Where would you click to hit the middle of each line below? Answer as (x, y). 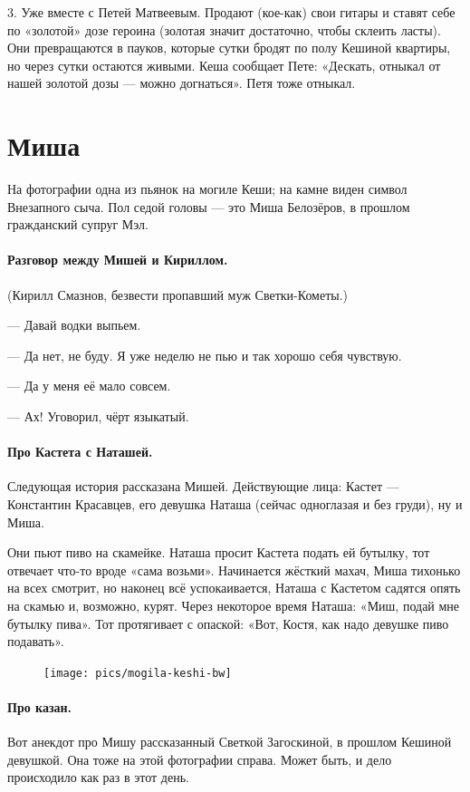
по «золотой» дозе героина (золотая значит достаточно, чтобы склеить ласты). (224, 29)
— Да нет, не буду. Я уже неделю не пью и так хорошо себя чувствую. (205, 355)
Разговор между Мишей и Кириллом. (118, 260)
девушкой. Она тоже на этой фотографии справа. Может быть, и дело (200, 759)
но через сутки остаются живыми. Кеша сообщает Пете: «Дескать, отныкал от (224, 65)
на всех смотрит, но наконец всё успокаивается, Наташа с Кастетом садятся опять (234, 588)
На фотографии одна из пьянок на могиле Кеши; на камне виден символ (207, 189)
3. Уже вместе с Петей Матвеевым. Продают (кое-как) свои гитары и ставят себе (231, 12)
